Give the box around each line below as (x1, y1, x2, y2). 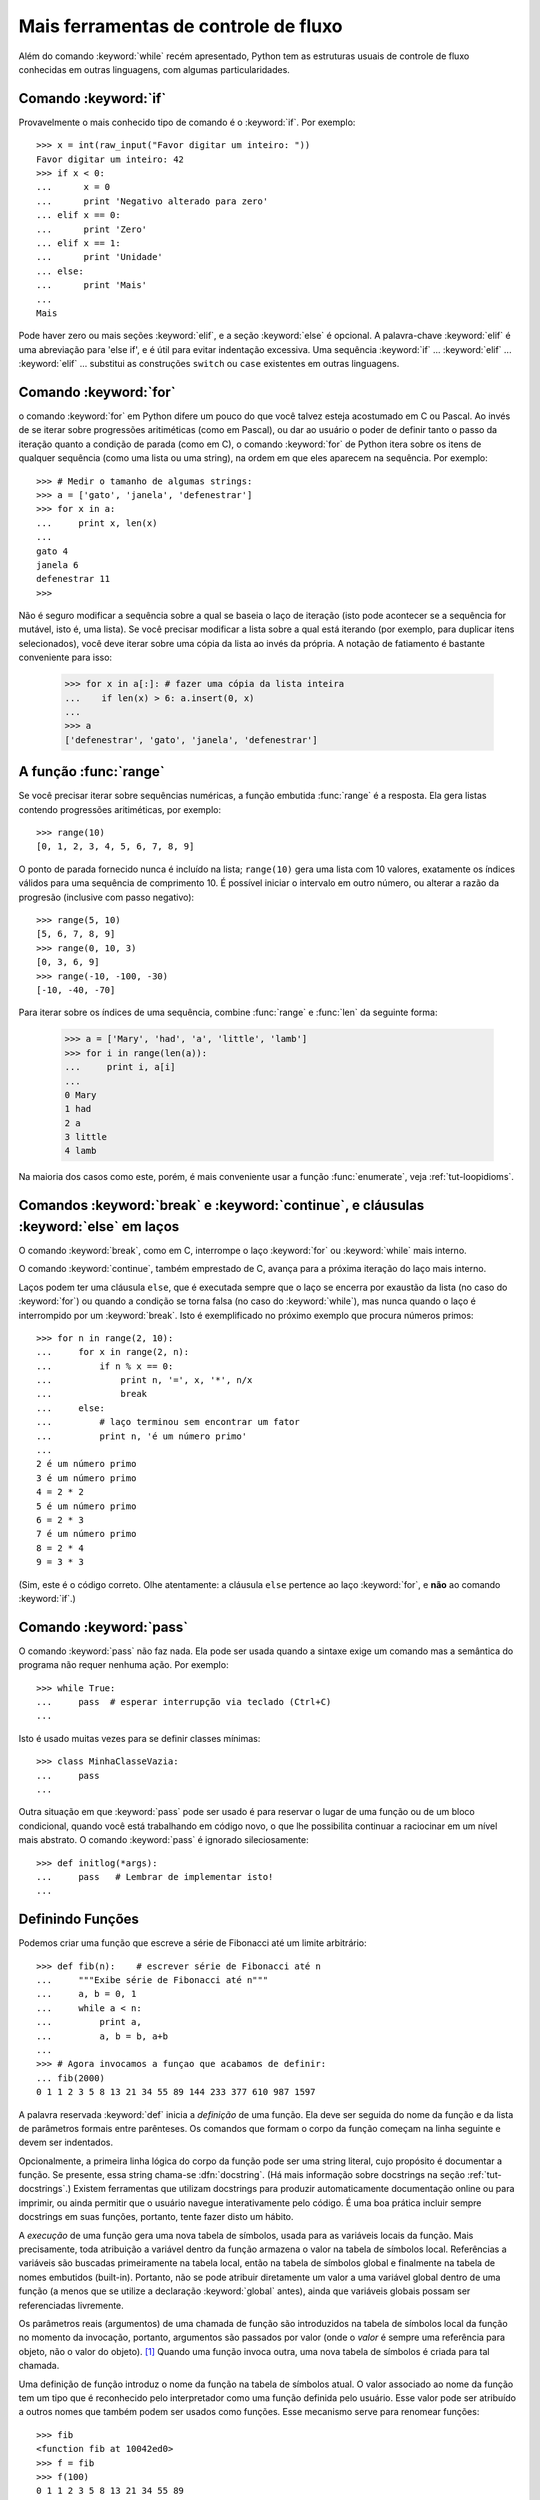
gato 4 (36, 545, 69, 557)
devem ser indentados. (18, 2136, 114, 2149)
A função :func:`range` (18, 763, 165, 780)
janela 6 (36, 559, 79, 570)
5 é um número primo (36, 1500, 137, 1512)
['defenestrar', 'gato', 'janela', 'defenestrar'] (64, 734, 319, 745)
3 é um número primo (36, 1472, 137, 1484)
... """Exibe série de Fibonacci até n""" (36, 1975, 269, 1986)
